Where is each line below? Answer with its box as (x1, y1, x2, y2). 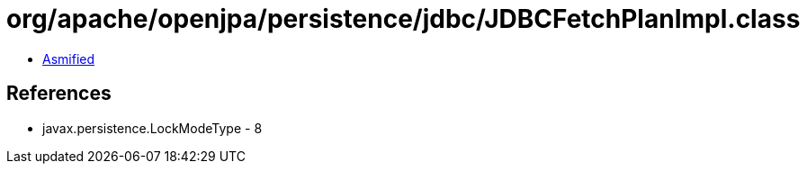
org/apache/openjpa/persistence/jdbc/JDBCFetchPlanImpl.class (6, 4, 801, 34)
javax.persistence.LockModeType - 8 (42, 120, 263, 136)
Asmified (42, 50, 95, 67)
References (6, 82, 112, 105)
